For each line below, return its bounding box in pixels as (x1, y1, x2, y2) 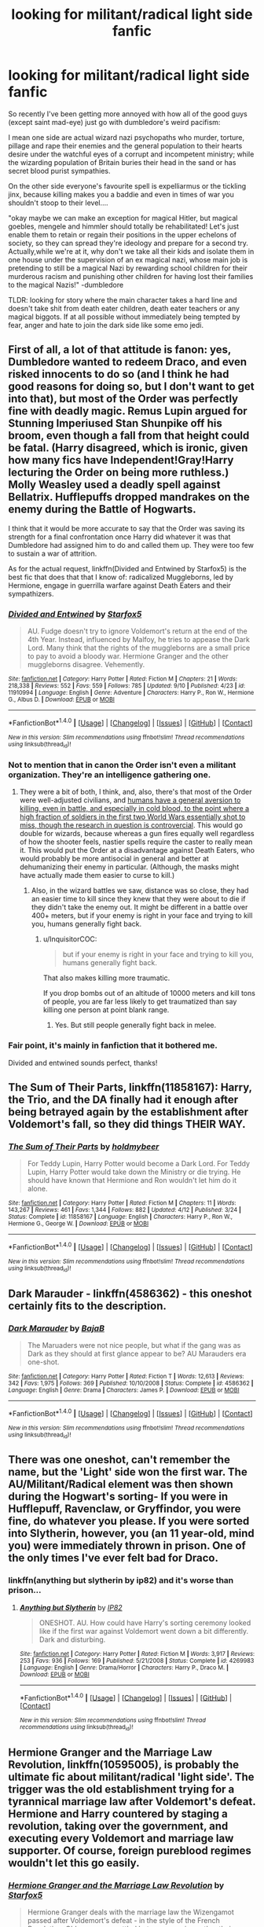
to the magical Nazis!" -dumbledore (8, 280, 124, 289)
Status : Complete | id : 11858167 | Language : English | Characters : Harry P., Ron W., (8, 1213, 233, 1221)
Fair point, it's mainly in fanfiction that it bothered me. (8, 1040, 218, 1051)
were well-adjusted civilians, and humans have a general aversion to (19, 795, 241, 805)
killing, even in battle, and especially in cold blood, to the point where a (19, 804, 250, 813)
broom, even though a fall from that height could (8, 429, 250, 442)
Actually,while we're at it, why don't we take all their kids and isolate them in (8, 246, 255, 256)
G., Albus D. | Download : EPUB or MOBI (8, 696, 115, 704)
